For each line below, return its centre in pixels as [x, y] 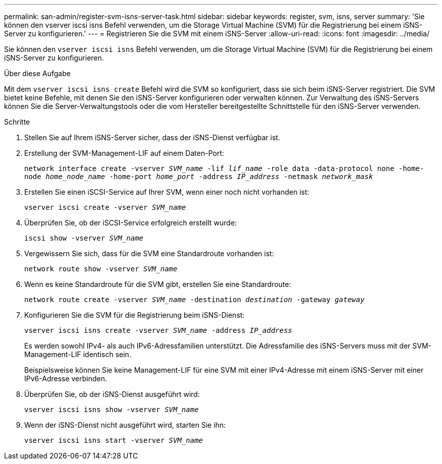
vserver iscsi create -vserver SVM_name [105, 207]
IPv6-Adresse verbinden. [66, 379]
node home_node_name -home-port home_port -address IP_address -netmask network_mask [199, 177]
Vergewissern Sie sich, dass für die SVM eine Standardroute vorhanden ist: [149, 253]
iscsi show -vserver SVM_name [84, 238]
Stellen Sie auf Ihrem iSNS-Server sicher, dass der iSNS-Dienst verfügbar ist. [152, 137]
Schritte [17, 122]
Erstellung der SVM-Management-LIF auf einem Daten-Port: [124, 153]
